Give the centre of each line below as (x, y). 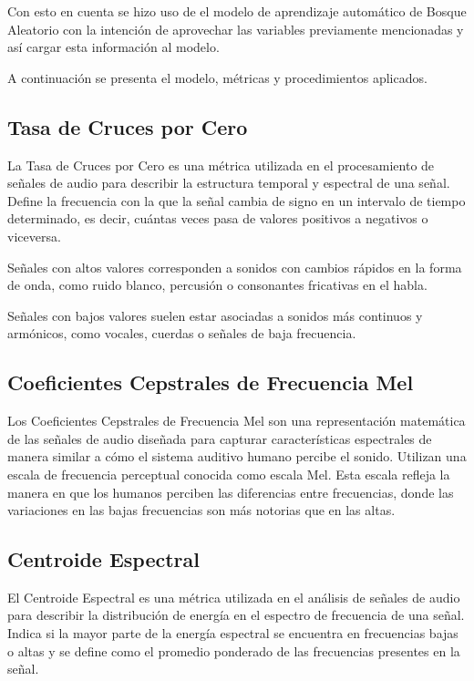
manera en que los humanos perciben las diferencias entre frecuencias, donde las (231, 492)
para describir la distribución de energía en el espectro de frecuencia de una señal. (236, 615)
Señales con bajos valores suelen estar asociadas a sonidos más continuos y (215, 315)
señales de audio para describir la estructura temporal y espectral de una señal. (229, 183)
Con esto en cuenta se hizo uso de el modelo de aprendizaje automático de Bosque (237, 11)
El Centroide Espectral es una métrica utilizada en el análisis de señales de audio (234, 597)
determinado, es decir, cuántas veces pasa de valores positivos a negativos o (218, 218)
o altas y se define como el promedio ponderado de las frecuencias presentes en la (234, 650)
